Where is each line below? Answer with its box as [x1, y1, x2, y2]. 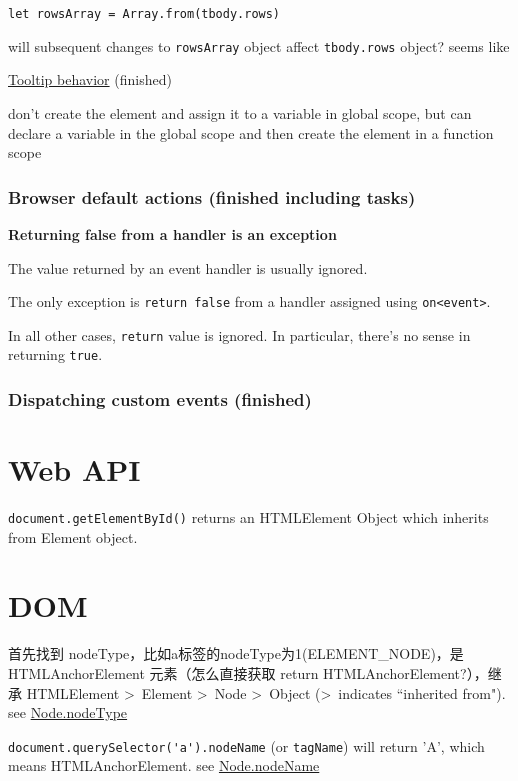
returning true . [8, 344, 103, 365]
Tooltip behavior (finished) [8, 69, 172, 90]
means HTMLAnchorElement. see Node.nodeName [8, 755, 320, 776]
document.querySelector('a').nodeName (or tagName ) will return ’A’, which [8, 735, 485, 756]
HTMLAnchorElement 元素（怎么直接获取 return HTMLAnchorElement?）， [8, 663, 488, 683]
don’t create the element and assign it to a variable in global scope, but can [8, 102, 472, 123]
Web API [8, 449, 141, 490]
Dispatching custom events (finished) [8, 386, 312, 411]
